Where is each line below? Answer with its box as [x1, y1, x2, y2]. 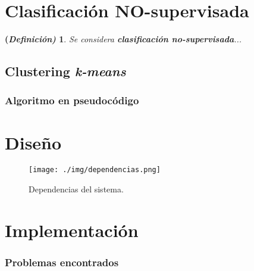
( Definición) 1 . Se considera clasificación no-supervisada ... [5, 33, 242, 45]
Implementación [5, 217, 139, 242]
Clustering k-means [5, 62, 126, 80]
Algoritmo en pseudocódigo [5, 93, 139, 108]
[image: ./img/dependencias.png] [29, 166, 161, 175]
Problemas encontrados [5, 255, 119, 270]
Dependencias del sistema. [29, 183, 124, 195]
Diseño [5, 130, 62, 154]
